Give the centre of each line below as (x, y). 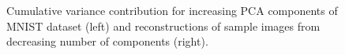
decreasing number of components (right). (107, 41)
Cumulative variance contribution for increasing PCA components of (172, 10)
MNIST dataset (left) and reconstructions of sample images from (163, 26)
